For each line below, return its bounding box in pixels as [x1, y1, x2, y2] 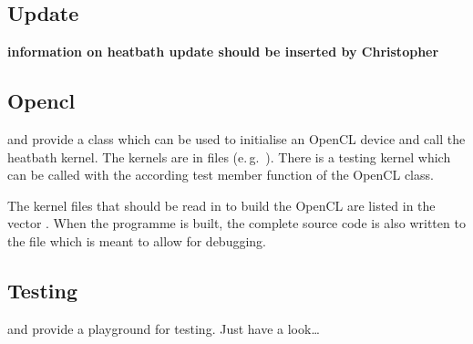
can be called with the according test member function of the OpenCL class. [7, 165, 434, 184]
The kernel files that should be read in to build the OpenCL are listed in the [7, 195, 436, 214]
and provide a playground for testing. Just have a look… [7, 318, 320, 338]
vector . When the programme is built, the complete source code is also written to [7, 214, 466, 233]
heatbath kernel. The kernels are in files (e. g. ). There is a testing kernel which [7, 147, 451, 166]
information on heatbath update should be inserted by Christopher [7, 42, 439, 61]
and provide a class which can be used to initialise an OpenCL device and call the [7, 130, 466, 148]
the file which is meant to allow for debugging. [7, 231, 267, 250]
